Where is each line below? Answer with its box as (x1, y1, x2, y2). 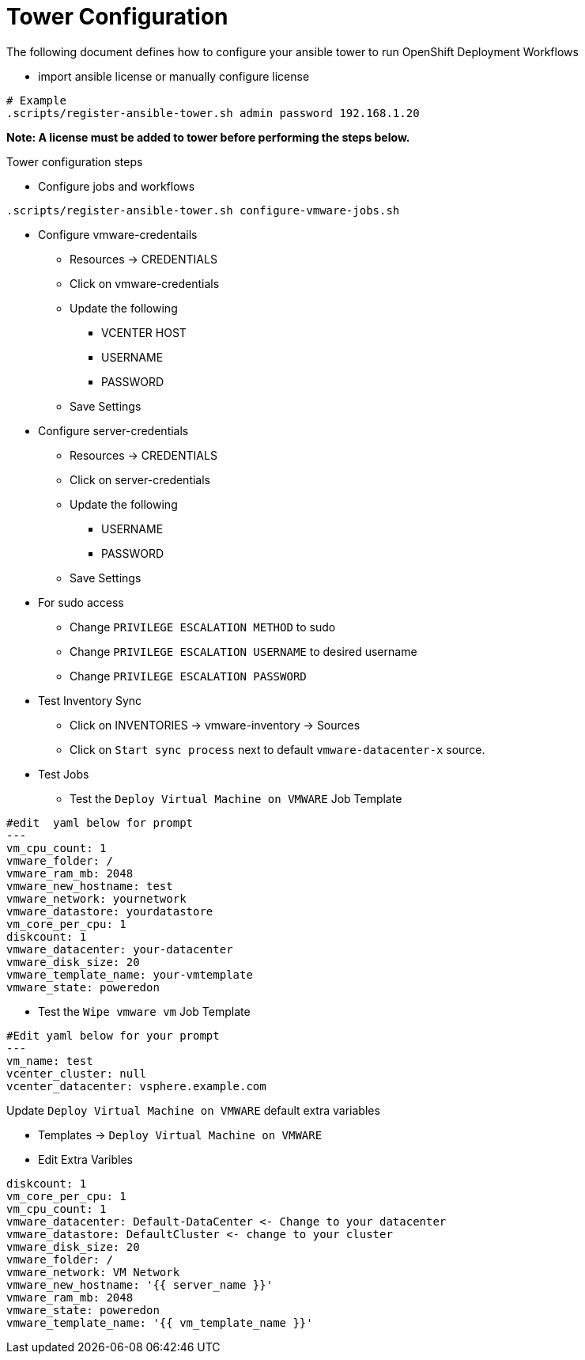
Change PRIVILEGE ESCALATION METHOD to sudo (70, 619, 336, 634)
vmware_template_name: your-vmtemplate (6, 968, 253, 981)
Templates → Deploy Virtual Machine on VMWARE (38, 1127, 323, 1142)
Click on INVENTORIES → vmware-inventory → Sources (70, 718, 360, 732)
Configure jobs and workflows (38, 179, 195, 193)
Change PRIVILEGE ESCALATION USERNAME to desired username (70, 644, 417, 658)
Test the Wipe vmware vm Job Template (38, 1004, 251, 1018)
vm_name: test (6, 1054, 93, 1067)
